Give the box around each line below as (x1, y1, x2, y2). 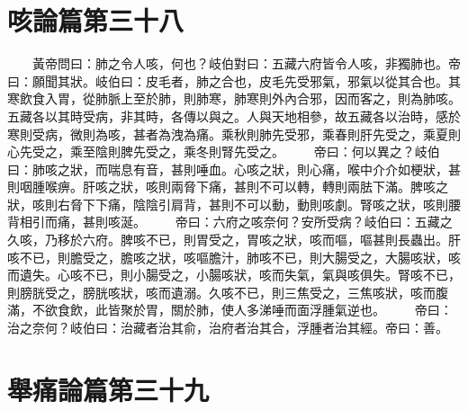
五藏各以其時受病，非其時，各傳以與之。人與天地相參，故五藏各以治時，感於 (7, 106, 461, 125)
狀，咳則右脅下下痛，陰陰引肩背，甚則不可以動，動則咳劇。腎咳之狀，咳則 (7, 194, 448, 213)
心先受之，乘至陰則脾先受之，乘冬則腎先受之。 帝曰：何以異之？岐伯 (7, 142, 440, 161)
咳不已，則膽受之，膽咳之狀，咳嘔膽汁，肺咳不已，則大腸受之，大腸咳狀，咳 (7, 247, 461, 266)
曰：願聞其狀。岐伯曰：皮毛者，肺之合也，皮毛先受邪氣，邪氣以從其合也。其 (7, 71, 461, 90)
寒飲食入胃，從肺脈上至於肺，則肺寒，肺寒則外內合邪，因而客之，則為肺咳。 (7, 89, 461, 108)
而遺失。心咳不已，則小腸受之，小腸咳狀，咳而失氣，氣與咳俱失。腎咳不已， (7, 265, 461, 284)
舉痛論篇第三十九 (7, 370, 210, 407)
